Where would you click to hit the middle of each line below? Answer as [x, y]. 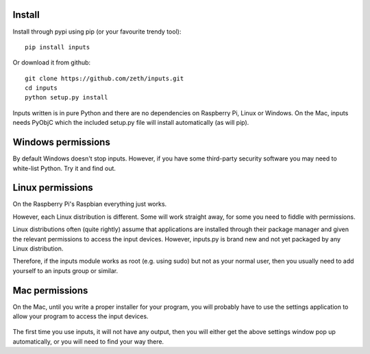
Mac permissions [50, 291]
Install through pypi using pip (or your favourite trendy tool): [97, 32]
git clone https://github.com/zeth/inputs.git [104, 78]
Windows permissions [62, 142]
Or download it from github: [52, 62]
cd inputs [41, 88]
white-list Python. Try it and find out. [64, 168]
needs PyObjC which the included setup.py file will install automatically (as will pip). [131, 123]
